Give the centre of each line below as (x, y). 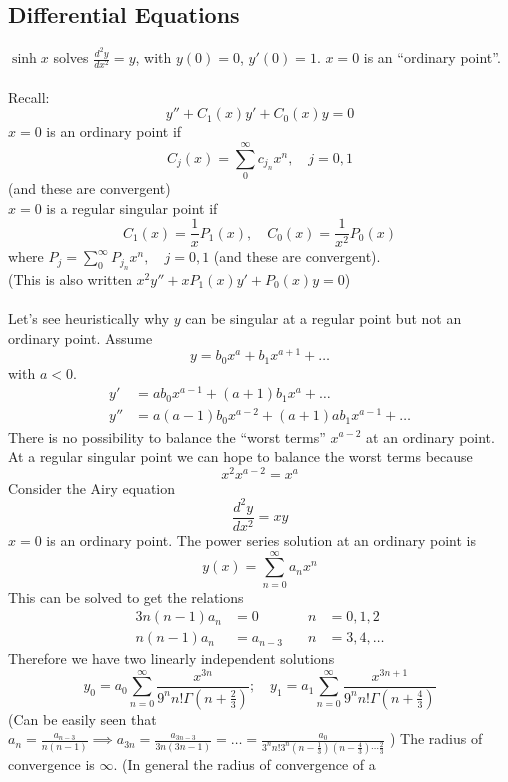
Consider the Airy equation (92, 487)
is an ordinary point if (114, 131)
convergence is (51, 763)
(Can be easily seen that (82, 718)
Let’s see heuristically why (89, 317)
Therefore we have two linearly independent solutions (171, 658)
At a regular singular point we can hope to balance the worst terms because (240, 456)
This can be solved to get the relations (126, 596)
